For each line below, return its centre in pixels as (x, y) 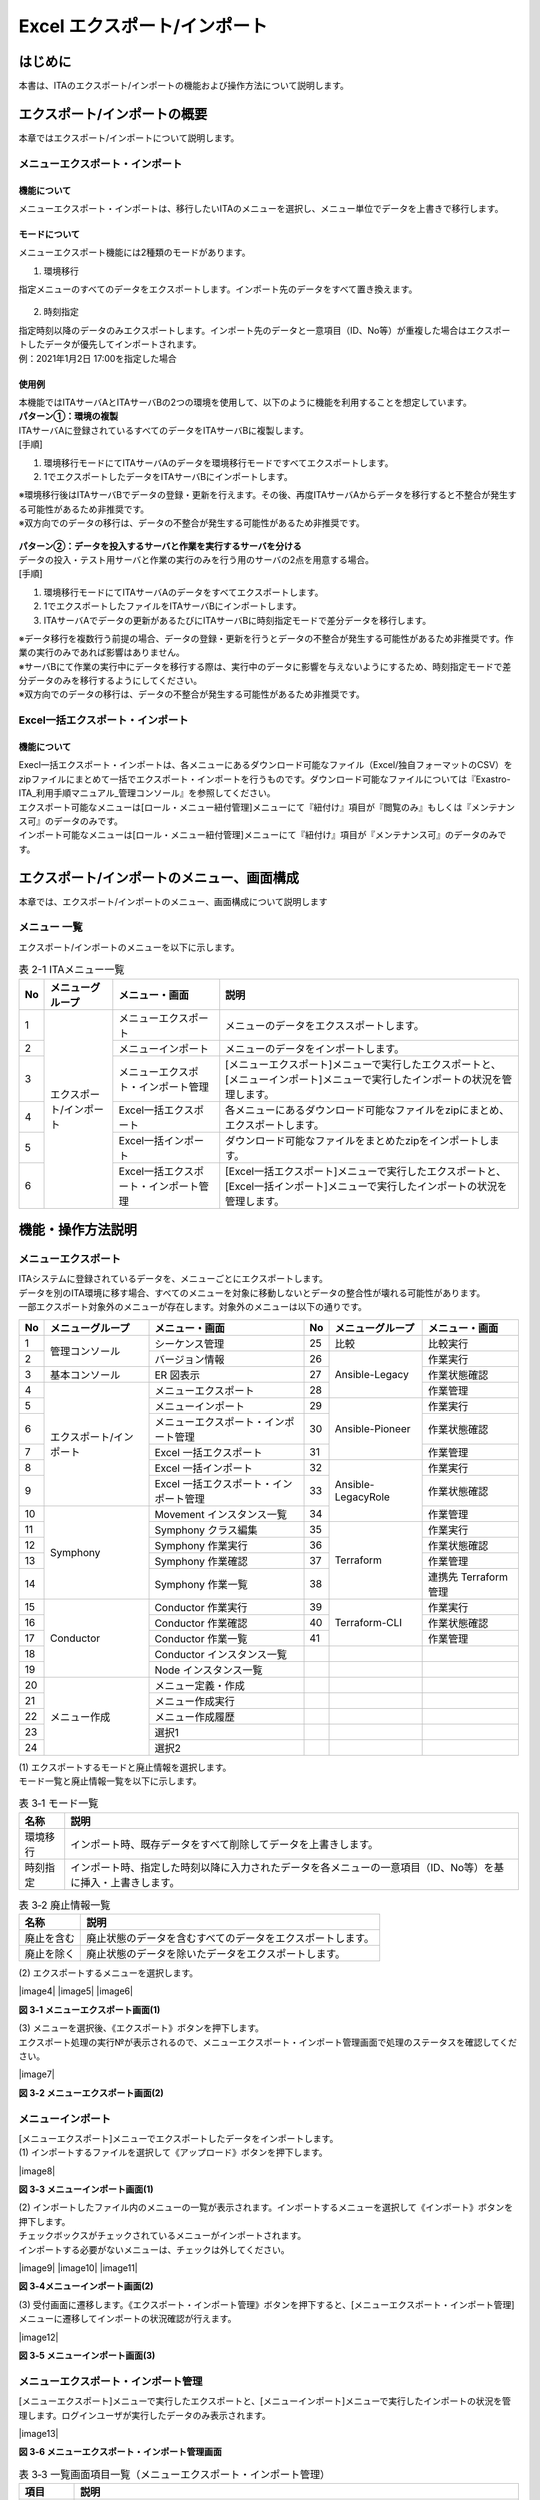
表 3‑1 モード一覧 (58, 1803)
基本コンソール (85, 1375)
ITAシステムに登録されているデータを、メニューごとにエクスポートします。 (173, 1279)
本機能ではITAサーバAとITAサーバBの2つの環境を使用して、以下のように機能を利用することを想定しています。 (245, 402)
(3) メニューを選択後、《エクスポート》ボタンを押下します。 (141, 2028)
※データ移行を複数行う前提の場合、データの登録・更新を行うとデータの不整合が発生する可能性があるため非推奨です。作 (266, 638)
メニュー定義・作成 (199, 1685)
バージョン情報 (189, 1359)
